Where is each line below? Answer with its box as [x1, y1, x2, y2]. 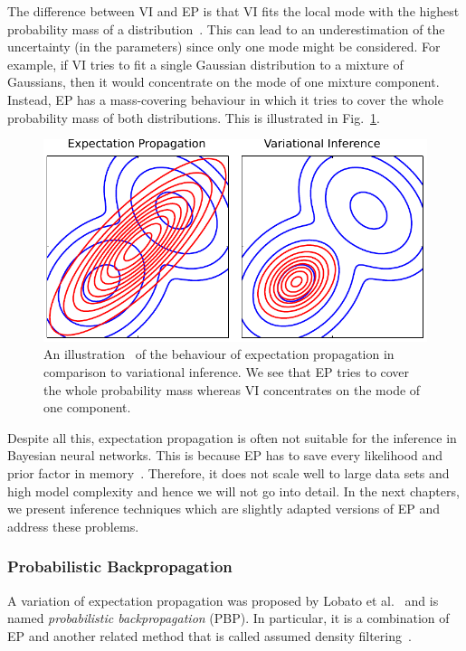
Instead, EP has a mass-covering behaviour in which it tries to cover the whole [7, 90, 443, 108]
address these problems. [7, 516, 139, 535]
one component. [43, 398, 131, 417]
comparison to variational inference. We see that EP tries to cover [43, 363, 410, 381]
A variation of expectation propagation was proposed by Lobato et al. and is [7, 590, 439, 609]
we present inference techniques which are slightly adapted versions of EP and [7, 499, 441, 518]
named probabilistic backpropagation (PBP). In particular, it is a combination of [7, 609, 450, 627]
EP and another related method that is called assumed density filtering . [7, 626, 412, 645]
